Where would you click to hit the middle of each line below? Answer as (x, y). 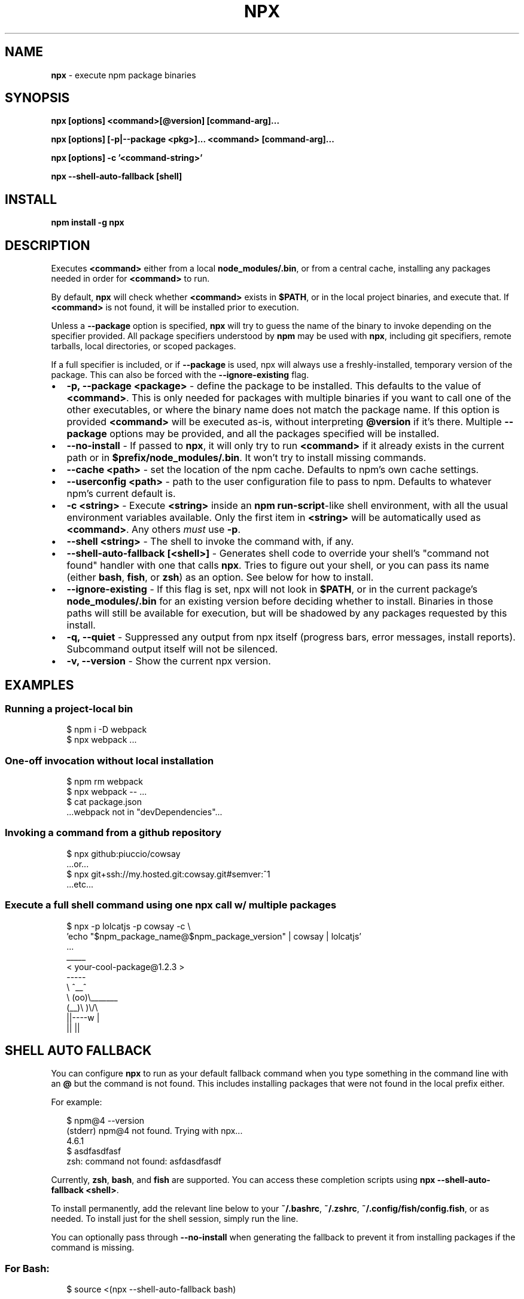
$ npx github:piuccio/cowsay (124, 853)
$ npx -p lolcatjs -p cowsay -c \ (129, 926)
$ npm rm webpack (105, 782)
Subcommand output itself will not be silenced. (172, 649)
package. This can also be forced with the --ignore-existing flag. (180, 375)
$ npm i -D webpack (107, 730)
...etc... (80, 884)
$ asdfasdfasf (94, 1151)
